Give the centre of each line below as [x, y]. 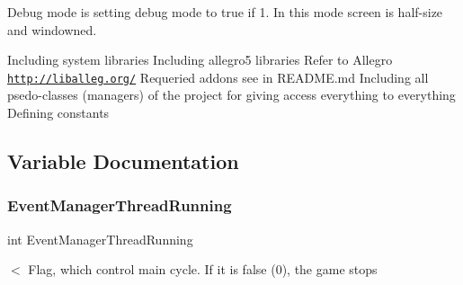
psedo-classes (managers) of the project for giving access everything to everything [231, 95]
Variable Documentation [123, 161]
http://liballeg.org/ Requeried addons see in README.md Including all [218, 77]
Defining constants [58, 113]
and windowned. [52, 29]
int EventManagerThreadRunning [100, 239]
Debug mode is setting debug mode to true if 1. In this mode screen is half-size [225, 12]
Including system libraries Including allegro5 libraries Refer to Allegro [200, 60]
